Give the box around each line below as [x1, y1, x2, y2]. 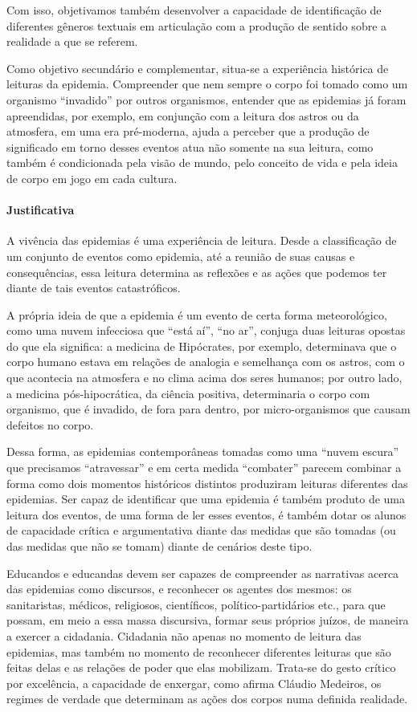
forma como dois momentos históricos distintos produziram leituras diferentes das [6, 474, 408, 491]
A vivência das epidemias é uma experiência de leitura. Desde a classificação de [6, 232, 397, 249]
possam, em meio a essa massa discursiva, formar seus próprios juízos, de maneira [6, 612, 409, 629]
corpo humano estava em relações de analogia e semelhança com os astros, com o [6, 353, 405, 370]
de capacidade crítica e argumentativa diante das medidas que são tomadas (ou [6, 522, 396, 539]
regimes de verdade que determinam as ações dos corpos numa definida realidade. [6, 690, 408, 707]
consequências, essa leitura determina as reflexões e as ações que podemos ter [6, 263, 387, 280]
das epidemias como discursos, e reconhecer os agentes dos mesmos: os [6, 580, 352, 597]
